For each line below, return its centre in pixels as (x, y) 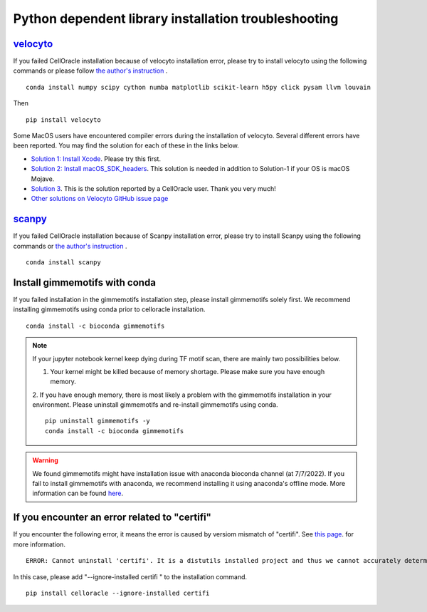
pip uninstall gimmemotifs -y (98, 421)
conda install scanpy (63, 263)
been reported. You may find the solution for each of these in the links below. (126, 145)
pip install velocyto (63, 120)
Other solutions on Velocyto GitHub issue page (100, 199)
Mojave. (43, 179)
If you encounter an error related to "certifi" (112, 518)
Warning (45, 460)
